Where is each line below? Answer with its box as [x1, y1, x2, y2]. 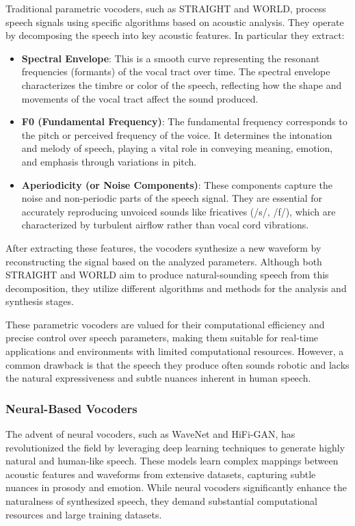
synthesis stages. [5, 294, 74, 308]
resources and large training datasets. [5, 507, 162, 521]
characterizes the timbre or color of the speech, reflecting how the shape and [21, 77, 342, 92]
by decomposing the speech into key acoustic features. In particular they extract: [5, 28, 345, 42]
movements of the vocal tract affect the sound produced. [21, 91, 259, 105]
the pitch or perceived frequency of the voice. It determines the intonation [21, 127, 332, 142]
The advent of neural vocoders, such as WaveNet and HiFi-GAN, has [5, 427, 295, 441]
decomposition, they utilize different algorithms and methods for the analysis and [5, 280, 347, 295]
